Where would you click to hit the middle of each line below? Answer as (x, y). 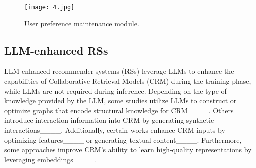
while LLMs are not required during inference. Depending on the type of (115, 91)
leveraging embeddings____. (50, 159)
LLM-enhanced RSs (56, 50)
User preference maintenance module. (82, 23)
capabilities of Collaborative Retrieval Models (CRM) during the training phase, (128, 81)
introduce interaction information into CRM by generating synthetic (109, 120)
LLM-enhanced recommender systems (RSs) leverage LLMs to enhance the (119, 71)
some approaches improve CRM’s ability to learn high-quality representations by (128, 150)
